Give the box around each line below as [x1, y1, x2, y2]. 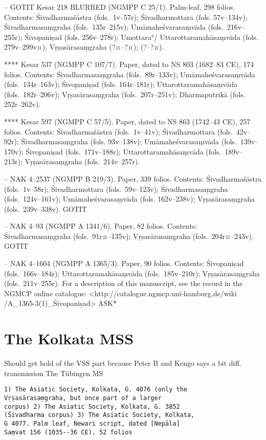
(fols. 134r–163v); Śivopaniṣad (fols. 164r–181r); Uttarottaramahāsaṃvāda [4, 79, 237, 90]
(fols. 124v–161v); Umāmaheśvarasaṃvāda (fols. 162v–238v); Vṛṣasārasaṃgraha [4, 193, 255, 204]
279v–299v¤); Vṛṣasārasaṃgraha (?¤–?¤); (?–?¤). [4, 41, 164, 52]
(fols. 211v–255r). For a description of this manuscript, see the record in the [4, 278, 243, 289]
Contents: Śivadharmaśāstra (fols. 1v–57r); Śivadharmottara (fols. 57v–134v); [4, 11, 248, 22]
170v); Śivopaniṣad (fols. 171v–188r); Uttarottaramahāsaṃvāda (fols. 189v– [4, 146, 243, 157]
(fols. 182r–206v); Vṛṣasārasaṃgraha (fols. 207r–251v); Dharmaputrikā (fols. [4, 89, 246, 99]
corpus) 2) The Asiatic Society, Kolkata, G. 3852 [4, 403, 180, 410]
